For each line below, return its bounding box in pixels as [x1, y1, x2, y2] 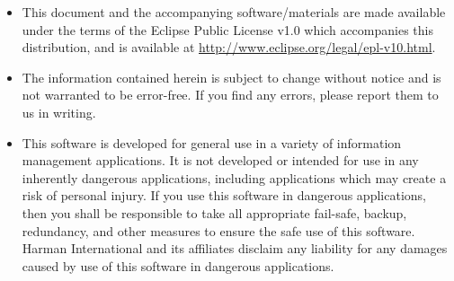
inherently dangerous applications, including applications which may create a [22, 168, 447, 187]
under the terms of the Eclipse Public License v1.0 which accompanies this [22, 20, 433, 39]
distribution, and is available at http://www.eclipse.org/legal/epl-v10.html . [22, 38, 436, 57]
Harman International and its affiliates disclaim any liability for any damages [22, 239, 448, 258]
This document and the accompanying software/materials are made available [22, 3, 446, 21]
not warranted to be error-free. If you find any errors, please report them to [22, 85, 439, 104]
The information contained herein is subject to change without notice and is [22, 67, 441, 86]
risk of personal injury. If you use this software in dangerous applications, [22, 186, 426, 205]
